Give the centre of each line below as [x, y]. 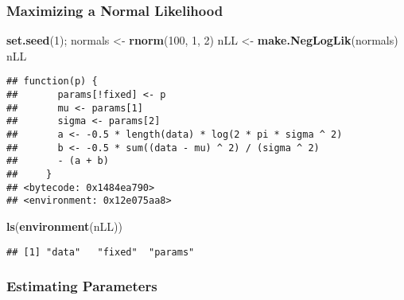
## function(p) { [52, 82]
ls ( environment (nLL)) [64, 226]
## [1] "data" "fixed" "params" [101, 252]
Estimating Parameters [82, 286]
